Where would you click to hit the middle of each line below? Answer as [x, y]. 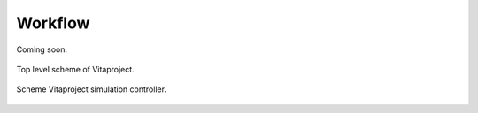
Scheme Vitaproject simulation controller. [92, 89]
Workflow [53, 23]
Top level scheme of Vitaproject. [75, 69]
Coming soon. [42, 49]
